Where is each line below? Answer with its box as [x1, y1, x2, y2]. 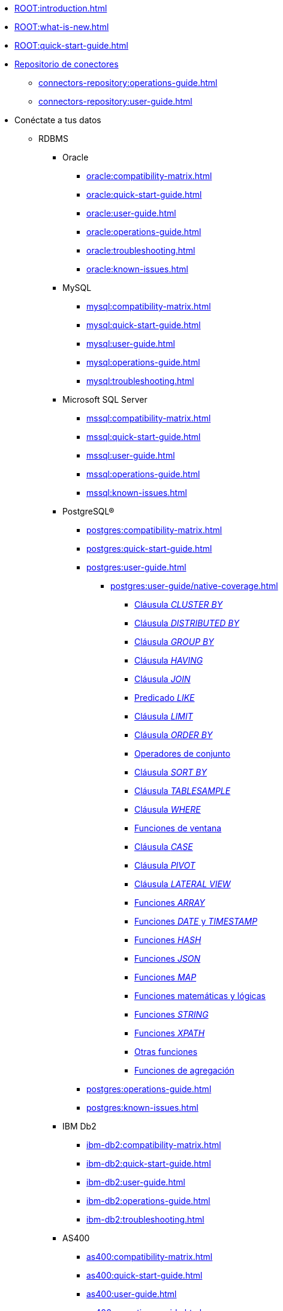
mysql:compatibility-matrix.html [86, 301, 211, 311]
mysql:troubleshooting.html [86, 376, 194, 386]
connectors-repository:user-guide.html [38, 96, 192, 106]
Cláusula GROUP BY [134, 637, 214, 647]
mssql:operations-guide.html [86, 469, 200, 479]
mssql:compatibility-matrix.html [86, 413, 211, 423]
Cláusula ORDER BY [134, 730, 213, 740]
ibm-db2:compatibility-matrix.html [86, 1140, 221, 1150]
